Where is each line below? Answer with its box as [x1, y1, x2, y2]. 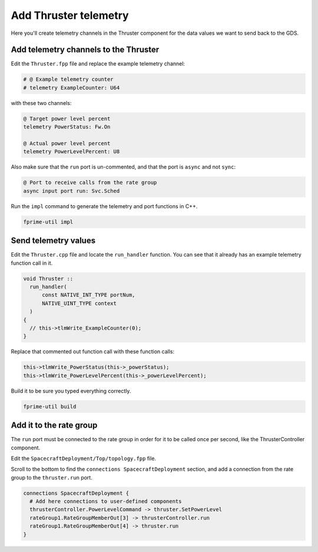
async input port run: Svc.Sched [23, 188, 120, 194]
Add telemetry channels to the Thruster [11, 45, 160, 55]
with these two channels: [11, 99, 72, 106]
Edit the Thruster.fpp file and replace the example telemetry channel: [11, 60, 185, 67]
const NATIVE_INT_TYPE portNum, [42, 292, 135, 298]
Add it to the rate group [11, 420, 98, 431]
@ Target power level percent [23, 115, 111, 122]
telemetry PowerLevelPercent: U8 [23, 148, 120, 155]
